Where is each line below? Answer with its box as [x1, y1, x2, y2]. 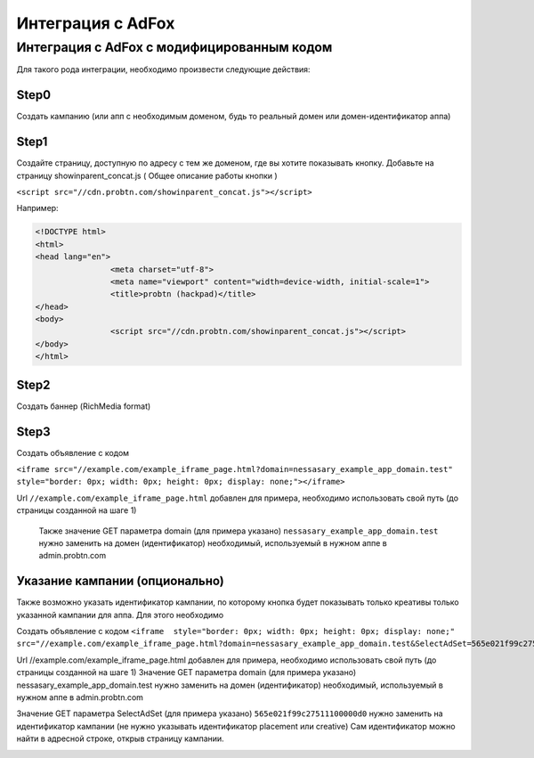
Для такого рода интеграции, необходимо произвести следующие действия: [16, 64, 311, 75]
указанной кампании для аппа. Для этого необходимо [16, 609, 224, 620]
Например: [16, 203, 59, 214]
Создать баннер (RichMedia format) [16, 401, 151, 412]
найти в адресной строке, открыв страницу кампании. [16, 733, 224, 744]
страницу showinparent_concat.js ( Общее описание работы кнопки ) [16, 170, 278, 181]
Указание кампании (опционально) [16, 574, 224, 589]
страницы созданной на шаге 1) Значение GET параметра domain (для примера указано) [16, 667, 357, 678]
